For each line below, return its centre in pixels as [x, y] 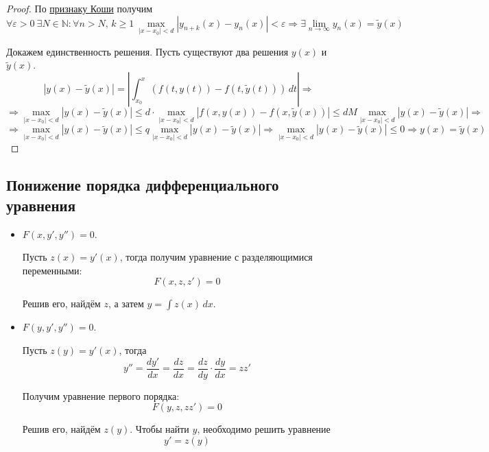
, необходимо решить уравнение [264, 429]
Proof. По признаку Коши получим [80, 8]
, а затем [126, 304]
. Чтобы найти [159, 429]
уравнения [41, 205]
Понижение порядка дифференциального [143, 185]
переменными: [52, 270]
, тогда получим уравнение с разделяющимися [216, 257]
